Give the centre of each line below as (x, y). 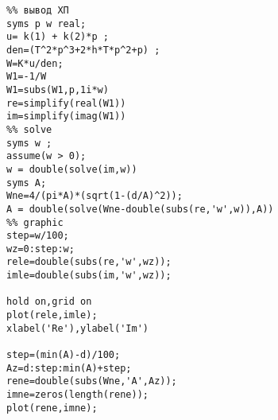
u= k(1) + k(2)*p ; (58, 37)
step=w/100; (38, 236)
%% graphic (35, 222)
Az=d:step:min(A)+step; (69, 368)
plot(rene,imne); (52, 408)
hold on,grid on (49, 302)
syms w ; (29, 143)
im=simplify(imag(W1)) (66, 117)
